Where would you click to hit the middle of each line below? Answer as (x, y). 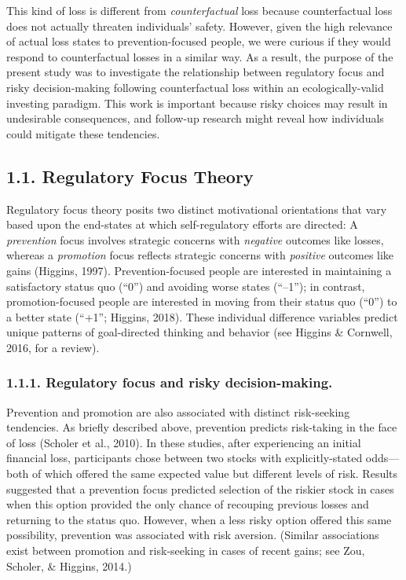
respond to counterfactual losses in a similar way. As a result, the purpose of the (200, 56)
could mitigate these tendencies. (83, 133)
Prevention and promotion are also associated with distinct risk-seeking (178, 411)
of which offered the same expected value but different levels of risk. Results (215, 474)
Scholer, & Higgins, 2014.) (69, 565)
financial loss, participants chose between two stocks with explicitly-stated (185, 458)
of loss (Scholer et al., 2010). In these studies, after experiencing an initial (184, 442)
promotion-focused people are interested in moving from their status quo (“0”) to (202, 301)
